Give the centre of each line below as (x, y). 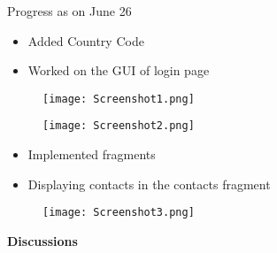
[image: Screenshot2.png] (119, 126)
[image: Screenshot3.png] (119, 213)
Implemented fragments (92, 154)
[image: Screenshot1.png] (119, 99)
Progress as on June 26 (69, 11)
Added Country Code (86, 40)
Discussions (42, 240)
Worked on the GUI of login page (119, 70)
